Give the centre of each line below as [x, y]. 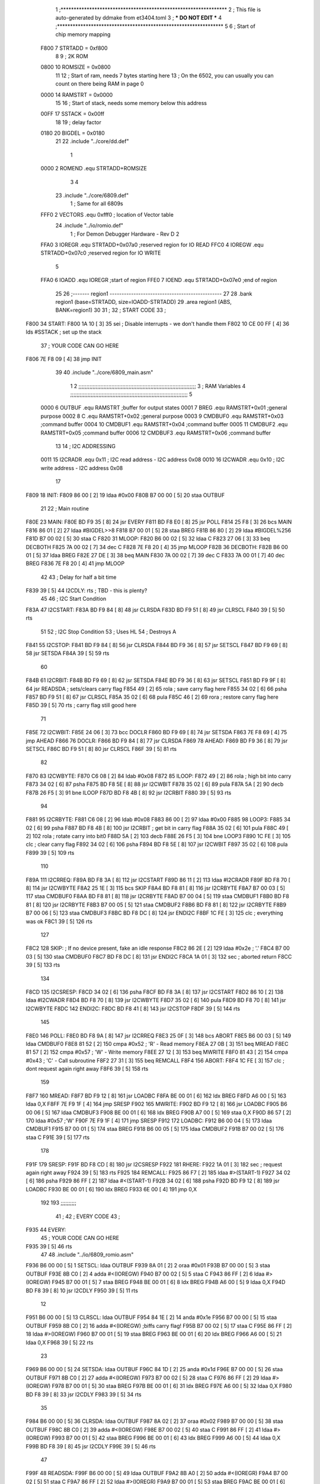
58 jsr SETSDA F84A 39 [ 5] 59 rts [68, 654]
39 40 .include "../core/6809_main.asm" [104, 372]
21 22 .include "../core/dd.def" [92, 141]
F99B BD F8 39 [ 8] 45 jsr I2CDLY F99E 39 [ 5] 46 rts [91, 1446]
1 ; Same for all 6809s [97, 204]
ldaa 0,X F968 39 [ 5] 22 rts [60, 1342]
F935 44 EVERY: [46, 1229]
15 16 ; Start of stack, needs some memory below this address [131, 103]
